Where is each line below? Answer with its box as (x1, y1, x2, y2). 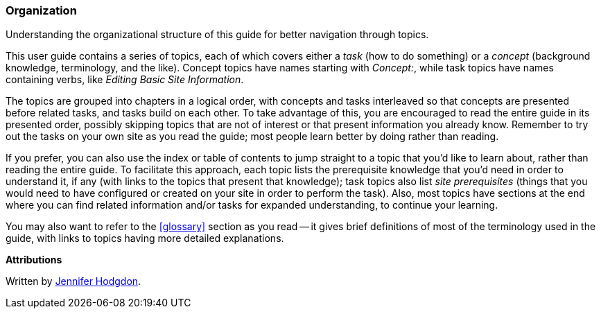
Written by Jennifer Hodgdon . (6, 275, 141, 288)
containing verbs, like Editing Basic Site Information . (6, 73, 244, 86)
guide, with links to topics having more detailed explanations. (6, 232, 284, 245)
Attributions (6, 254, 62, 266)
